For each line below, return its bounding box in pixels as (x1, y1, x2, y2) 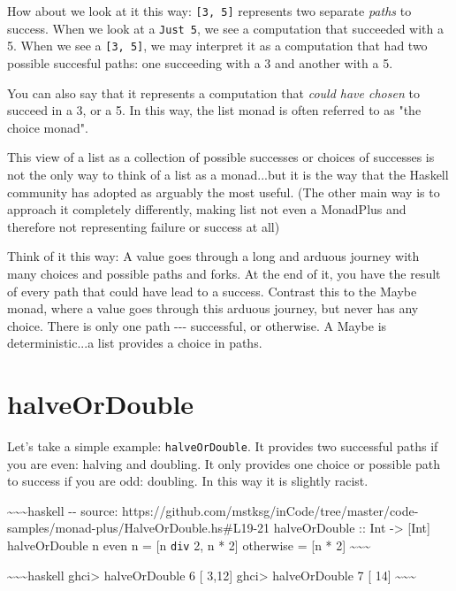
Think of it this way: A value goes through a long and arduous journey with (7, 247, 420, 265)
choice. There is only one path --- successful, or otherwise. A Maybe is (7, 316, 387, 334)
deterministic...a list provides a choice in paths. (7, 334, 262, 352)
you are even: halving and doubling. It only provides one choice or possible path (7, 454, 440, 472)
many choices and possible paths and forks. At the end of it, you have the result (7, 264, 441, 282)
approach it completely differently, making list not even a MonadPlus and (7, 200, 407, 219)
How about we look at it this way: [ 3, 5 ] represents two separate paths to (7, 2, 412, 19)
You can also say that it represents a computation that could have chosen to (7, 83, 420, 102)
